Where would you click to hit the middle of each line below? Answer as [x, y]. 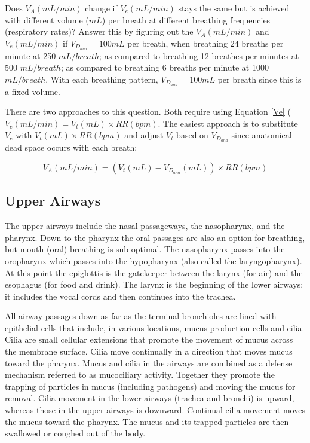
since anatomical [262, 135]
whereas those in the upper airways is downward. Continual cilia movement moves [155, 410]
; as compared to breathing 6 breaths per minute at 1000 [165, 67]
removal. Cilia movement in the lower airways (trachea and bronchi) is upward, [150, 398]
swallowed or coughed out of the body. [75, 433]
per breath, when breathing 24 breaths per [205, 43]
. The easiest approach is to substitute [228, 123]
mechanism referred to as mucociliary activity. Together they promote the [140, 375]
